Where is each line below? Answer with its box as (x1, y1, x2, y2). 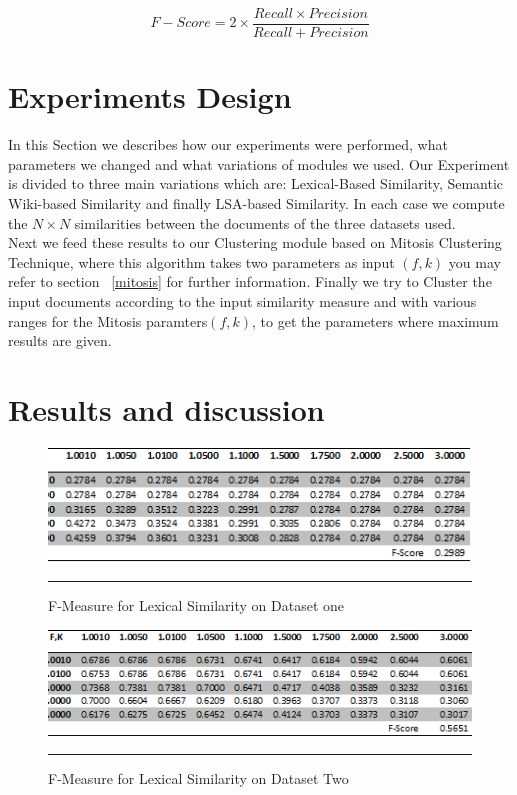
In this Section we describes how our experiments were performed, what (8, 134, 448, 155)
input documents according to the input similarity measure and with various (8, 290, 477, 311)
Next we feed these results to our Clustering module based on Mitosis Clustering (8, 232, 502, 253)
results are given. (8, 330, 112, 351)
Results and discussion (8, 388, 325, 429)
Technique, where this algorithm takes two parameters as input (8, 251, 395, 272)
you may (448, 251, 501, 272)
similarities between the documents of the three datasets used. (74, 212, 456, 233)
